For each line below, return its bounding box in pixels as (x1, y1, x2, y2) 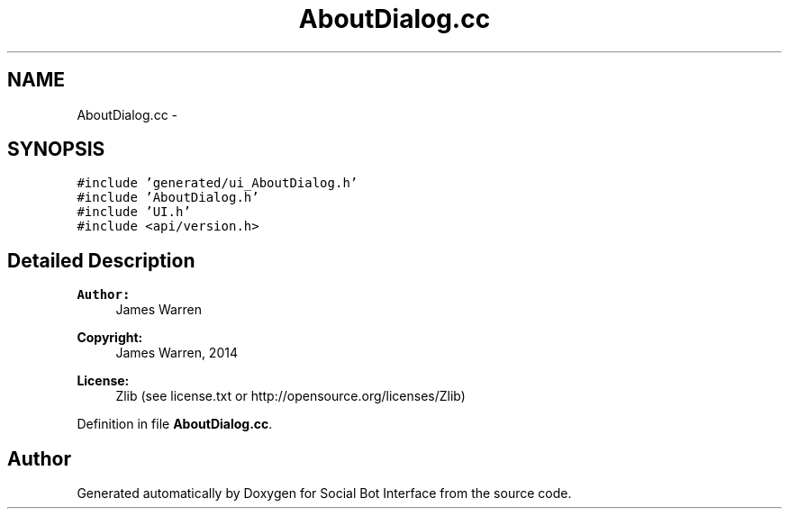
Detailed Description (7, 249, 195, 272)
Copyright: (77, 330, 143, 346)
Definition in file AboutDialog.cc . (77, 416, 273, 432)
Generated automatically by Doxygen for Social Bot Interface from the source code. (77, 485, 572, 502)
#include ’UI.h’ (77, 204, 191, 220)
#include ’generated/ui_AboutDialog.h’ (77, 176, 358, 191)
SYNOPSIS (7, 138, 105, 161)
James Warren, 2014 (115, 345, 238, 361)
